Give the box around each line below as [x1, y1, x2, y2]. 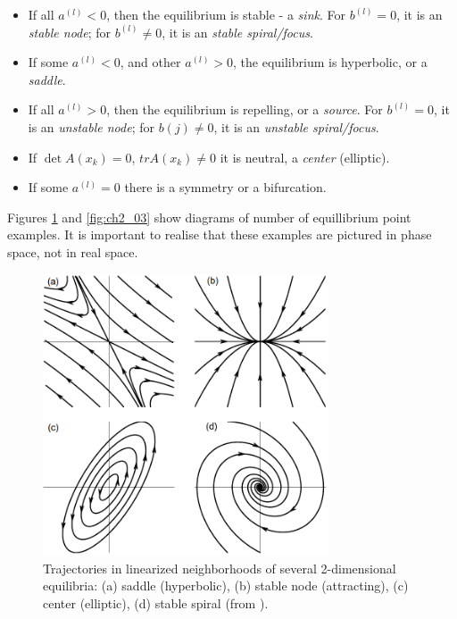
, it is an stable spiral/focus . [162, 22, 313, 41]
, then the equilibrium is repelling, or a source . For [106, 100, 383, 119]
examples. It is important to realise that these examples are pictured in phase [7, 225, 432, 244]
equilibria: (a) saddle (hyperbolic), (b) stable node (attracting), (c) [43, 576, 409, 595]
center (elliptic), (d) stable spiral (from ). [43, 594, 269, 612]
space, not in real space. [7, 242, 138, 261]
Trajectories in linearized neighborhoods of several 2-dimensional [43, 558, 396, 577]
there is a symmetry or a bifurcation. [124, 178, 327, 197]
